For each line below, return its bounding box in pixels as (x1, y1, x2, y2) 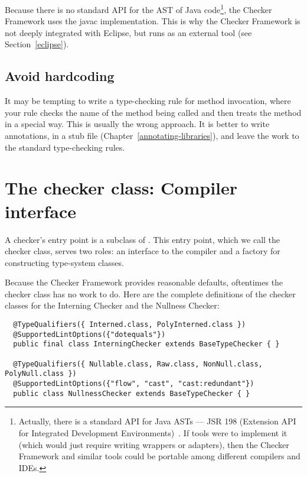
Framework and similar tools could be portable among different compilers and (18, 450, 301, 462)
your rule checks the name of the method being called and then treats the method (5, 106, 302, 118)
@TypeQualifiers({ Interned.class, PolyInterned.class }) (13, 320, 246, 329)
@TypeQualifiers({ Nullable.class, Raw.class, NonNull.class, (13, 359, 263, 368)
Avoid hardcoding (5, 67, 115, 85)
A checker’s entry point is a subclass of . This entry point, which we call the (5, 233, 280, 245)
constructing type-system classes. (5, 256, 124, 268)
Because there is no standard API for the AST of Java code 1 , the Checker (5, 2, 272, 15)
